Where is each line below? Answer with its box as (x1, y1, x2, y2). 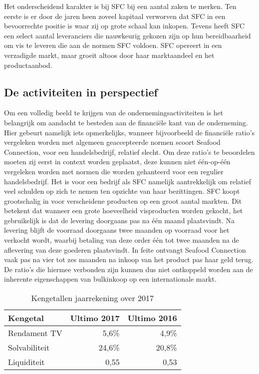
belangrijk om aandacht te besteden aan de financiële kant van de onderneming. (4, 117, 249, 127)
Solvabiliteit (8, 342, 50, 354)
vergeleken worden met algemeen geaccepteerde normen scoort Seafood (4, 137, 221, 147)
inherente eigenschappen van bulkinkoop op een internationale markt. (4, 274, 217, 284)
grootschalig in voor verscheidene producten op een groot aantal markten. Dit (4, 195, 242, 206)
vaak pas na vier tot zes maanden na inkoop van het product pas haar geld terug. (4, 254, 254, 265)
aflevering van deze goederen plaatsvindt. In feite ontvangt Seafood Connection (4, 244, 246, 255)
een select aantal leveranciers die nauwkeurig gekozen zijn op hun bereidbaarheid (4, 30, 251, 40)
